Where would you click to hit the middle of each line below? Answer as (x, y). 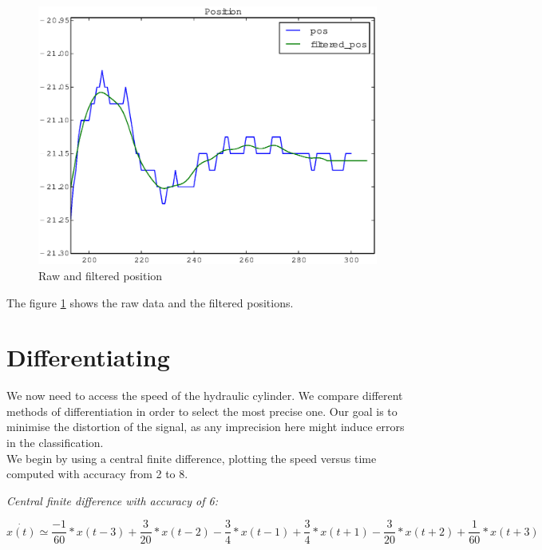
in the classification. (55, 443)
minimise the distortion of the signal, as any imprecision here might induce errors (206, 427)
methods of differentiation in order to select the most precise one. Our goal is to (202, 411)
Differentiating (88, 357)
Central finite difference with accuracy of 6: (112, 500)
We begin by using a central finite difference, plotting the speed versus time (192, 458)
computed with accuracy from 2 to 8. (97, 474)
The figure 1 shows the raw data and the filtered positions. (150, 302)
